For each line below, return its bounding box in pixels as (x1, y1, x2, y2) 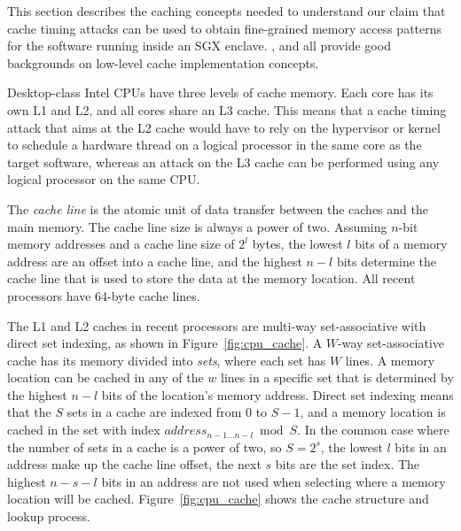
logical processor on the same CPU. (7, 170, 200, 189)
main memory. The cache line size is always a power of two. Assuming (7, 217, 387, 235)
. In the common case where (297, 420, 449, 439)
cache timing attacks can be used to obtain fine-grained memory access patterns (7, 19, 442, 37)
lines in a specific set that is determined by (221, 368, 454, 387)
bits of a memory (355, 235, 448, 253)
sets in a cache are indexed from (66, 403, 242, 421)
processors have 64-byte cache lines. (7, 286, 200, 304)
